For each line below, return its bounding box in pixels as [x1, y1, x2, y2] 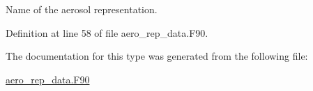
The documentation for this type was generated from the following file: [6, 49, 308, 63]
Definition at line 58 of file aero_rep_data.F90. [6, 25, 208, 40]
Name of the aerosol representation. [6, 2, 158, 16]
